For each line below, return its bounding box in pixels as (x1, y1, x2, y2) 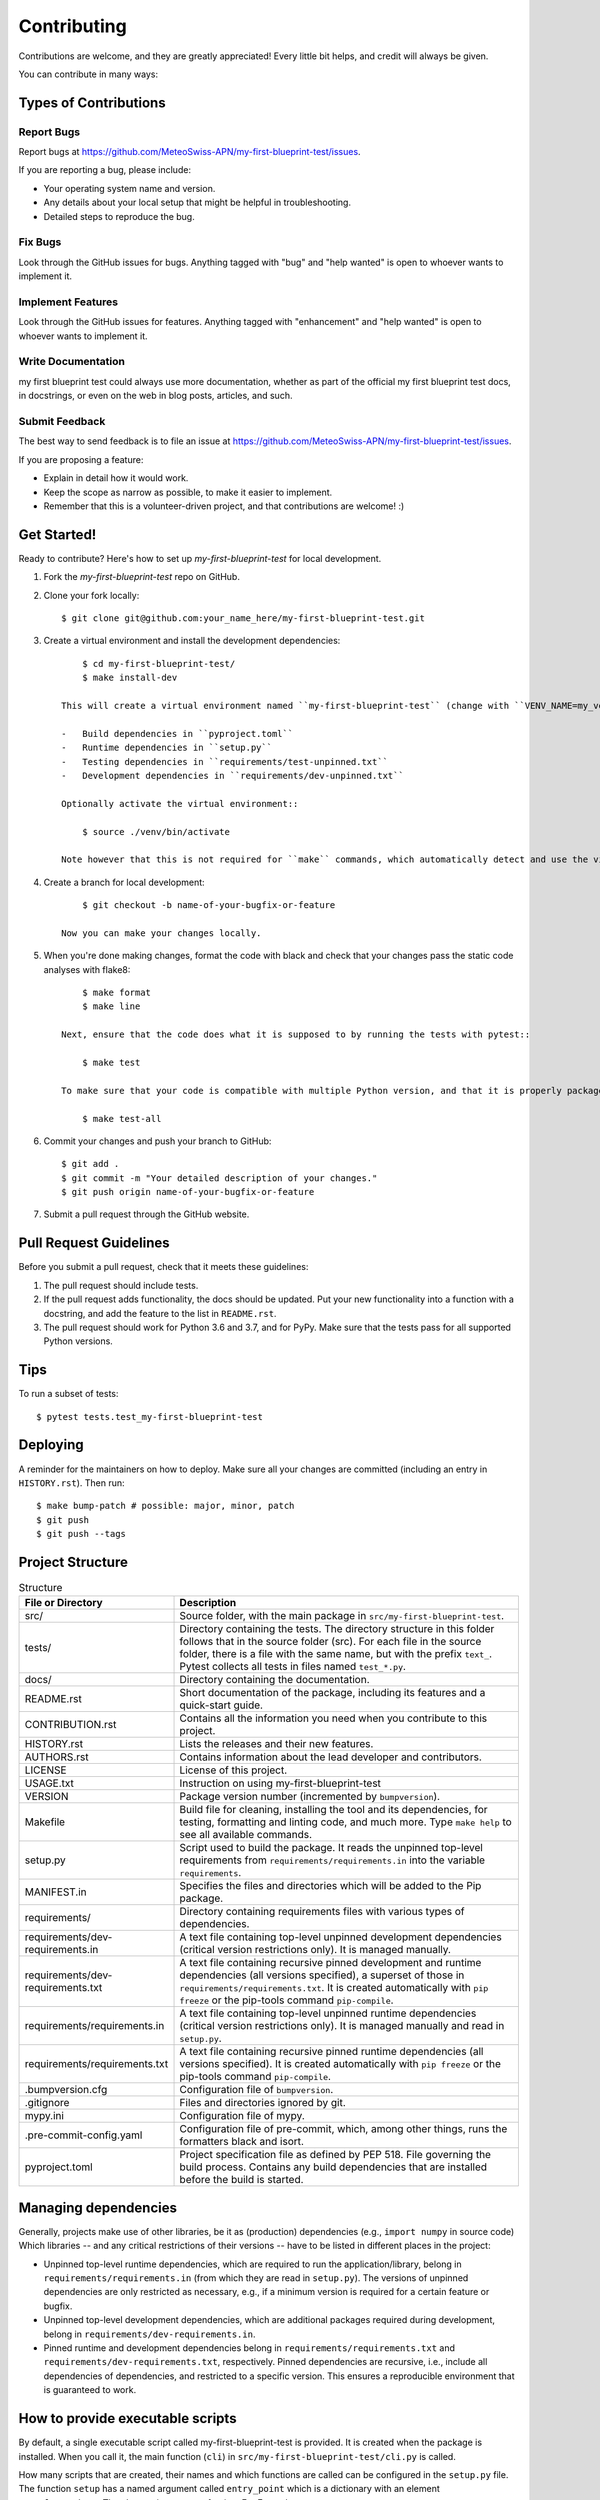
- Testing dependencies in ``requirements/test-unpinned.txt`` (61, 756, 389, 767)
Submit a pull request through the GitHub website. (43, 1208, 250, 1220)
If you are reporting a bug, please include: (18, 164, 192, 176)
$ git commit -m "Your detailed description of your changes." (61, 1172, 378, 1184)
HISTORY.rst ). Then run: (18, 1476, 125, 1489)
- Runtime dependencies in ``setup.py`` (61, 742, 273, 754)
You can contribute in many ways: (18, 68, 159, 80)
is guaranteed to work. (43, 2384, 137, 2396)
